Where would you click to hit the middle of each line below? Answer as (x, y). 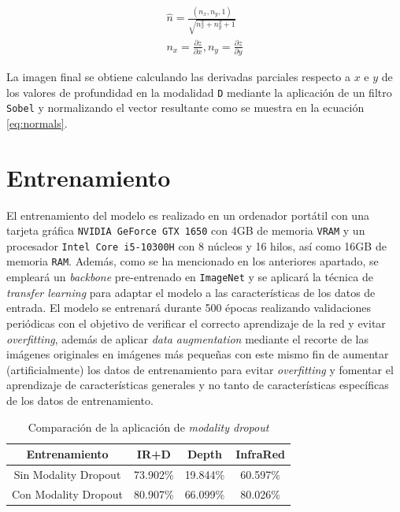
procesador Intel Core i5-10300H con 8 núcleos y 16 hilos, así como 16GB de (196, 245)
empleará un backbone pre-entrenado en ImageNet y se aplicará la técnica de (190, 277)
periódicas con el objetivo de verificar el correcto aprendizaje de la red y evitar (196, 323)
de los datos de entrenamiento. (80, 400)
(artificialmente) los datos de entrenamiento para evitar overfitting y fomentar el (200, 369)
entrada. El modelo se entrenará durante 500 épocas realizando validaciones (189, 308)
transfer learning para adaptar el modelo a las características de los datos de (191, 292)
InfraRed (261, 454)
